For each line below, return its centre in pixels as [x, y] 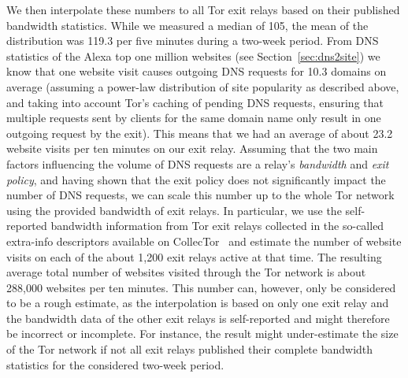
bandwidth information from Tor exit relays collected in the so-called [217, 226]
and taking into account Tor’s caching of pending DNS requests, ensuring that [195, 102]
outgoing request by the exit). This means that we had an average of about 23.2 [200, 133]
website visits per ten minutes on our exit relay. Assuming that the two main [192, 148]
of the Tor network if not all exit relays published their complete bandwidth [190, 349]
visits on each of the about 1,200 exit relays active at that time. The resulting [194, 256]
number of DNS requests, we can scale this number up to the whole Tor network [200, 195]
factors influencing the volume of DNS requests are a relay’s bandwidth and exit [198, 163]
